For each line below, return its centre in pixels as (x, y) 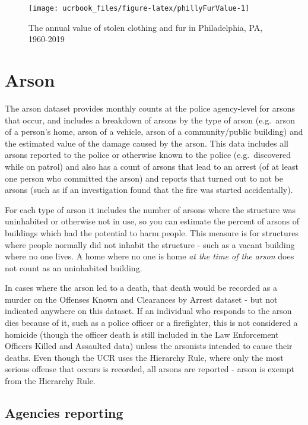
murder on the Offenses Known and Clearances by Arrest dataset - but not (141, 299)
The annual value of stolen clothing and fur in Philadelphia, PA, (146, 27)
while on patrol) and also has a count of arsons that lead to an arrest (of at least (152, 166)
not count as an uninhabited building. (74, 267)
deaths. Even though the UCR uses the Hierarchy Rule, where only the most (144, 357)
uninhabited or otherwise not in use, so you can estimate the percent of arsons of (152, 221)
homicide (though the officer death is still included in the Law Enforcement (142, 334)
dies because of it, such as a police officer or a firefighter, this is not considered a (151, 323)
